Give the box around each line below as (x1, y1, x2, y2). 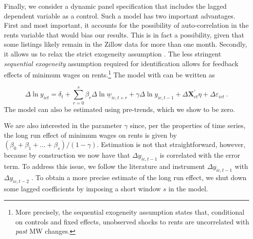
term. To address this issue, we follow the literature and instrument (4, 161, 205, 171)
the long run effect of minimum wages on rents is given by (4, 129, 177, 140)
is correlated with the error (160, 150, 240, 160)
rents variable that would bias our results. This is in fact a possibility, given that (4, 29, 244, 39)
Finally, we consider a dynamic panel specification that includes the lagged (4, 1, 227, 11)
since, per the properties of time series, (130, 120, 246, 130)
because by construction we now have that (4, 150, 130, 160)
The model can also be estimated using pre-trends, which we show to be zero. (4, 104, 235, 114)
